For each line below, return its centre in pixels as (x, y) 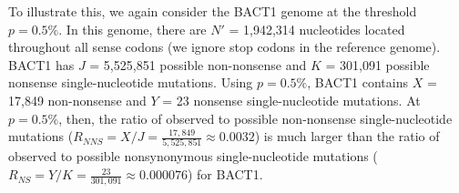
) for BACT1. (225, 174)
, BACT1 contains (357, 82)
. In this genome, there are (133, 29)
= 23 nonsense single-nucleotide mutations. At (291, 100)
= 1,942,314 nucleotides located (317, 29)
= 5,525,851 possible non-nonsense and (198, 64)
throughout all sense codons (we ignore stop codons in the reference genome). (224, 47)
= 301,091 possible (377, 64)
